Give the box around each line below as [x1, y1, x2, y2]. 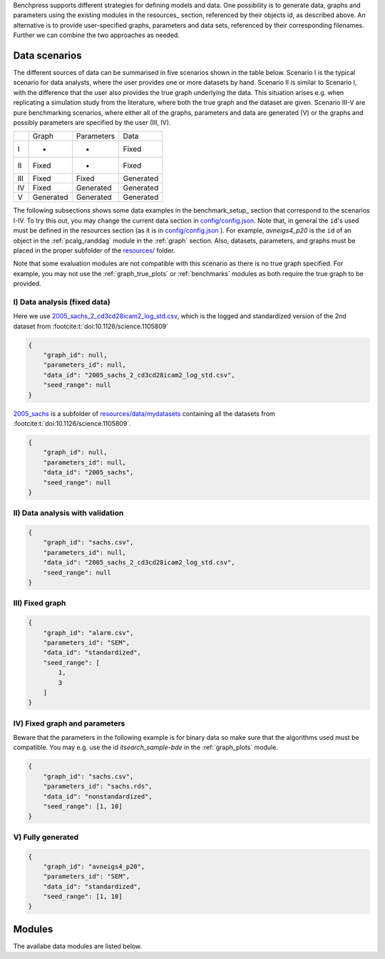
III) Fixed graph [13, 598, 66, 608]
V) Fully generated [13, 832, 79, 842]
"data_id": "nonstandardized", [43, 792, 153, 801]
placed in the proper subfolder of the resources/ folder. [13, 246, 175, 255]
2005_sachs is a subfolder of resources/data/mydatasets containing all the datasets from [13, 409, 276, 417]
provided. [13, 279, 42, 288]
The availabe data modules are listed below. [13, 942, 143, 950]
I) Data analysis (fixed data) [13, 297, 111, 307]
